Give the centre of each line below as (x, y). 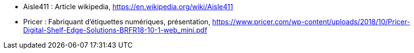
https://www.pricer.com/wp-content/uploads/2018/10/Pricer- (311, 22)
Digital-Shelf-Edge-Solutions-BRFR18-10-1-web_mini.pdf (115, 30)
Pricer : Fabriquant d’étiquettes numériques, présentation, (117, 22)
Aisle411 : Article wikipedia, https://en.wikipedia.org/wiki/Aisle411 (128, 7)
